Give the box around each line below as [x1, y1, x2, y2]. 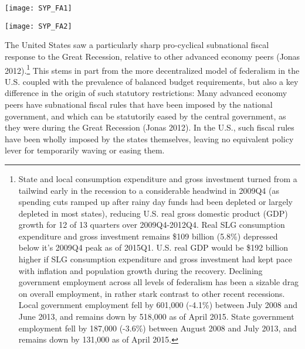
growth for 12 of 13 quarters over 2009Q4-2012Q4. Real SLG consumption [18, 218, 285, 231]
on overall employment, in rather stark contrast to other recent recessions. [18, 287, 285, 299]
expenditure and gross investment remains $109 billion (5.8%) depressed [18, 230, 278, 242]
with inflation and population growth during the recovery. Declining [18, 264, 263, 276]
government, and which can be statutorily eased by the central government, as [5, 110, 286, 122]
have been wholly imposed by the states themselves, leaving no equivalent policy [5, 132, 294, 145]
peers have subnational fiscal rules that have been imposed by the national [5, 98, 273, 110]
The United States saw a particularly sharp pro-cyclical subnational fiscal [5, 39, 269, 51]
